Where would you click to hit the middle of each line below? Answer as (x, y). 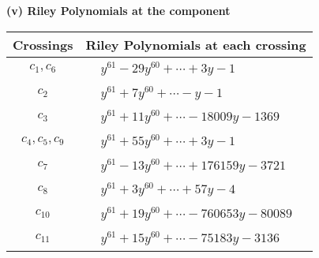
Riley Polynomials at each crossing (196, 44)
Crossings (43, 44)
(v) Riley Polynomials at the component (118, 10)
